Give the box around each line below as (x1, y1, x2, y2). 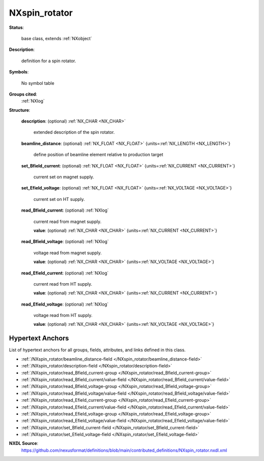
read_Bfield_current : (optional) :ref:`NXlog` (21, 207, 109, 213)
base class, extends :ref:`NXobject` (21, 35, 92, 41)
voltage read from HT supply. (33, 313, 93, 318)
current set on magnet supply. (33, 174, 94, 180)
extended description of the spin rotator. (33, 129, 115, 135)
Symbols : (9, 69, 29, 75)
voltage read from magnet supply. (33, 250, 102, 256)
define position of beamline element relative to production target (33, 152, 163, 158)
